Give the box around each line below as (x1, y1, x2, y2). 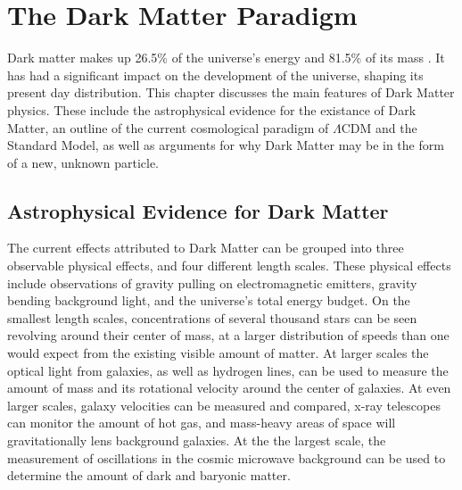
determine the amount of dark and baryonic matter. (7, 466, 291, 485)
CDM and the (341, 118, 417, 137)
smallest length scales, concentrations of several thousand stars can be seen (7, 308, 417, 327)
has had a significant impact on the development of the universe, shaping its (7, 65, 424, 84)
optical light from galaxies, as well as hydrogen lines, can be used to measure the (7, 361, 449, 379)
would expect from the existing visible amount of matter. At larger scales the (7, 344, 429, 362)
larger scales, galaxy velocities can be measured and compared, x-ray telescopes (7, 395, 441, 414)
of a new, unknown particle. (7, 153, 160, 171)
